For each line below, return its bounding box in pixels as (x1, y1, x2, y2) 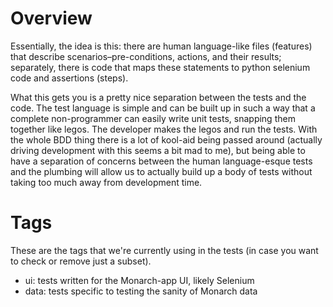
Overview (10, 7, 93, 30)
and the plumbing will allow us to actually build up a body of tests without (10, 165, 313, 177)
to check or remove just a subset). (10, 255, 152, 267)
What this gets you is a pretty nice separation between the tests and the (10, 91, 307, 103)
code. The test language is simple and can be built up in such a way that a (10, 102, 316, 114)
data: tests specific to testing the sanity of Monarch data (24, 285, 258, 297)
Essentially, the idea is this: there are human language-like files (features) (10, 40, 313, 52)
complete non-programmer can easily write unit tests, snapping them (10, 112, 296, 124)
